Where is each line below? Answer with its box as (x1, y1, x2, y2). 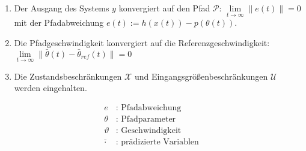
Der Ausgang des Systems (14, 2, 109, 14)
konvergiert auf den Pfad (118, 2, 210, 14)
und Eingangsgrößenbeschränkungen (134, 70, 268, 82)
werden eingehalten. (14, 81, 87, 94)
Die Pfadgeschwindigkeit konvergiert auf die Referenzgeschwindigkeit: (14, 36, 270, 49)
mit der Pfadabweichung (14, 16, 104, 29)
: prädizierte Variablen (115, 138, 199, 147)
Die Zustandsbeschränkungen (14, 70, 122, 82)
